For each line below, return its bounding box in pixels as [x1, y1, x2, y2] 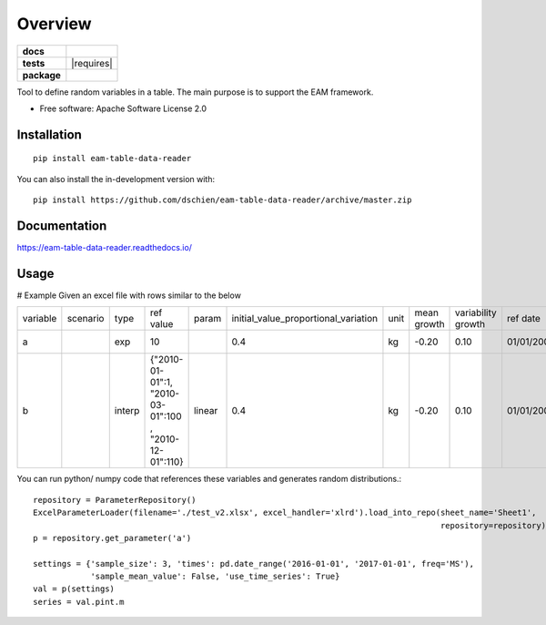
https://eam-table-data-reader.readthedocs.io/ [16, 242, 193, 253]
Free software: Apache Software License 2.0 [39, 103, 207, 114]
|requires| [71, 56, 113, 69]
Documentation [16, 218, 107, 233]
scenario [66, 312, 105, 325]
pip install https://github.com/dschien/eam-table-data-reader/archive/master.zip [33, 195, 412, 205]
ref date [506, 312, 541, 325]
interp [114, 405, 140, 417]
